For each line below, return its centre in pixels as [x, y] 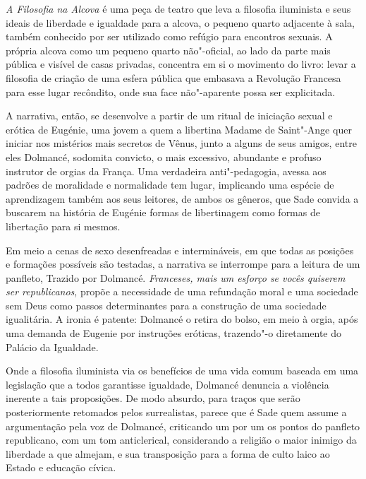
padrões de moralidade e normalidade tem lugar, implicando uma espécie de [170, 185]
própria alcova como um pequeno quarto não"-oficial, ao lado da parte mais [168, 50]
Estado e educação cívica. [61, 467]
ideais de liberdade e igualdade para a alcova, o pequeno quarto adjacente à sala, [180, 22]
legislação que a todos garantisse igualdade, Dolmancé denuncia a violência [167, 384]
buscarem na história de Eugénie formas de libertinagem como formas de [163, 212]
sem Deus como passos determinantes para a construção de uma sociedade [166, 305]
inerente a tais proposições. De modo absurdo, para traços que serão [153, 398]
